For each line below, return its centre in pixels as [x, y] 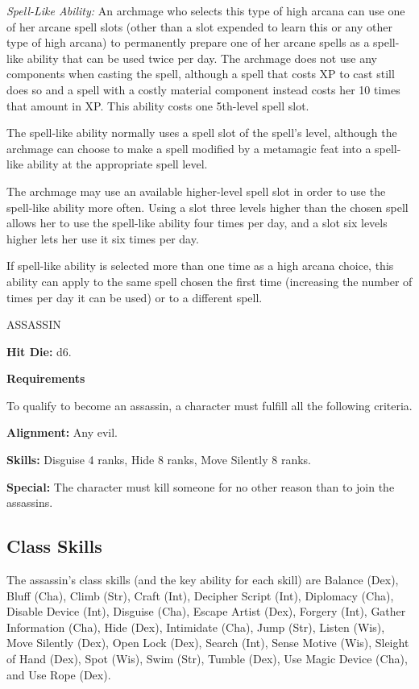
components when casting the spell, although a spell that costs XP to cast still [201, 74]
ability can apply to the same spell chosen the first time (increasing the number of [209, 281]
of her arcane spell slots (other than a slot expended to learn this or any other [199, 26]
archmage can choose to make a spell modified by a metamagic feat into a [189, 148]
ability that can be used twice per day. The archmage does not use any [202, 58]
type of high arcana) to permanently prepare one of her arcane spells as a [188, 42]
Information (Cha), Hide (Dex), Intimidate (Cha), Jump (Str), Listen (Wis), [196, 627]
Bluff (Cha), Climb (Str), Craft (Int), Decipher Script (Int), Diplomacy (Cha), [200, 595]
